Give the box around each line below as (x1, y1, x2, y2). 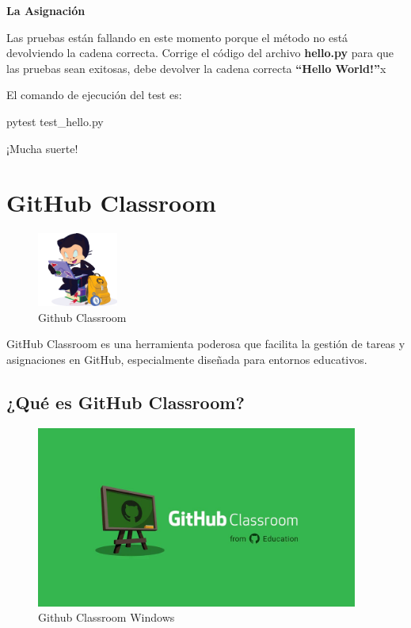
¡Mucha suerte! (6, 140, 78, 156)
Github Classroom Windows (38, 609, 175, 626)
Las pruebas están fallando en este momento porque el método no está (6, 29, 348, 45)
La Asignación (6, 2, 86, 18)
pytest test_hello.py (6, 113, 104, 129)
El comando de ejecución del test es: (6, 86, 182, 103)
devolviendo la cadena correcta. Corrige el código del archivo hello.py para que (6, 44, 394, 61)
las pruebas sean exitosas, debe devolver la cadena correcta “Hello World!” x (6, 59, 386, 76)
